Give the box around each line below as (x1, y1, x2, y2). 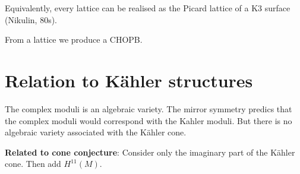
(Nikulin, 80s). (5, 13, 57, 26)
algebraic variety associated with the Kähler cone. (5, 126, 187, 138)
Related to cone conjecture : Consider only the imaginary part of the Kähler (5, 145, 295, 158)
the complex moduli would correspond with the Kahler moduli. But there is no (5, 114, 292, 126)
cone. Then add (5, 157, 61, 170)
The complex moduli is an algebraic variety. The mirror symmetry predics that (5, 102, 292, 115)
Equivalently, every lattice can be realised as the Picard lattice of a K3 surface (5, 2, 290, 14)
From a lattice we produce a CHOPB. (5, 33, 143, 46)
